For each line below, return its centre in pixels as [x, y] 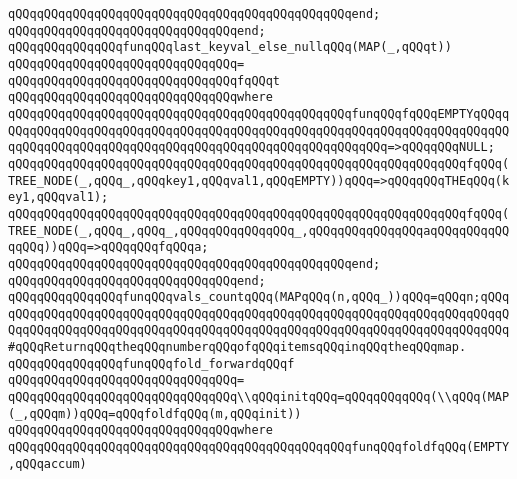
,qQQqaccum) [47, 463]
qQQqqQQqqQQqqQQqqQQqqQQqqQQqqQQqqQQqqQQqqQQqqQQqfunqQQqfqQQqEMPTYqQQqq [259, 113]
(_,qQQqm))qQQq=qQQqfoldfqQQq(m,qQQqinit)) [155, 413]
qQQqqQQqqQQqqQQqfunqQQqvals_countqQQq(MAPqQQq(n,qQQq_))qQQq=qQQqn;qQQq [259, 297]
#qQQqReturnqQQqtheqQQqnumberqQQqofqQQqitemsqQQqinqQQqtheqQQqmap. [237, 347]
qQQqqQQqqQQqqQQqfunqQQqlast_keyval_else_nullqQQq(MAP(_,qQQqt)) [230, 47]
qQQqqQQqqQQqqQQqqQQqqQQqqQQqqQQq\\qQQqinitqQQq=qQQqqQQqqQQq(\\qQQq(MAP [259, 397]
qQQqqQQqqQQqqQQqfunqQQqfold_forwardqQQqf [151, 363]
